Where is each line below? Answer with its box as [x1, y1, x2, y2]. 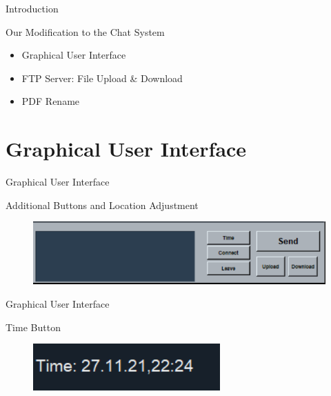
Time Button [6, 319, 61, 334]
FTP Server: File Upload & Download [21, 70, 183, 85]
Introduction [6, 1, 59, 15]
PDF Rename [21, 94, 80, 108]
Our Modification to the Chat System [6, 24, 165, 39]
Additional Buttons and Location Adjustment [6, 197, 199, 212]
